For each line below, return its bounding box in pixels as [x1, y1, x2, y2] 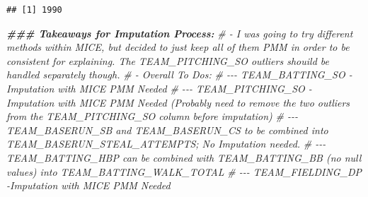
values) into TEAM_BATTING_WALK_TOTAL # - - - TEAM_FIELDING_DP [6, 164, 362, 179]
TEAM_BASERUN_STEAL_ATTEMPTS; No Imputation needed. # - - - [6, 136, 326, 151]
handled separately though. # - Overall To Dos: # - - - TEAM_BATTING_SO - [6, 67, 352, 82]
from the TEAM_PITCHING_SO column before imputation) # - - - [6, 109, 298, 124]
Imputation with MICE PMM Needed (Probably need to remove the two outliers [6, 95, 350, 109]
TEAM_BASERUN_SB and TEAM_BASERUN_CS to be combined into [6, 122, 328, 137]
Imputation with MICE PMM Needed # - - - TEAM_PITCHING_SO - [6, 80, 312, 95]
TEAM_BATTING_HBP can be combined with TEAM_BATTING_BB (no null [6, 150, 362, 165]
